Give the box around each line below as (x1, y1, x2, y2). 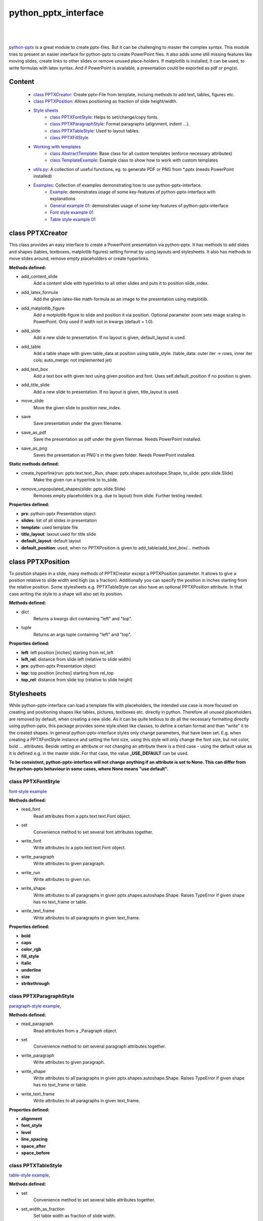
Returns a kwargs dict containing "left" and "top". (33, 615, 132, 621)
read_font (21, 806, 41, 812)
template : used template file (21, 524, 78, 530)
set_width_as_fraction (21, 1206, 65, 1212)
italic (21, 960, 32, 966)
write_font (21, 838, 41, 843)
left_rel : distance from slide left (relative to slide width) (21, 656, 131, 662)
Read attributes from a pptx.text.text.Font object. (33, 813, 131, 819)
